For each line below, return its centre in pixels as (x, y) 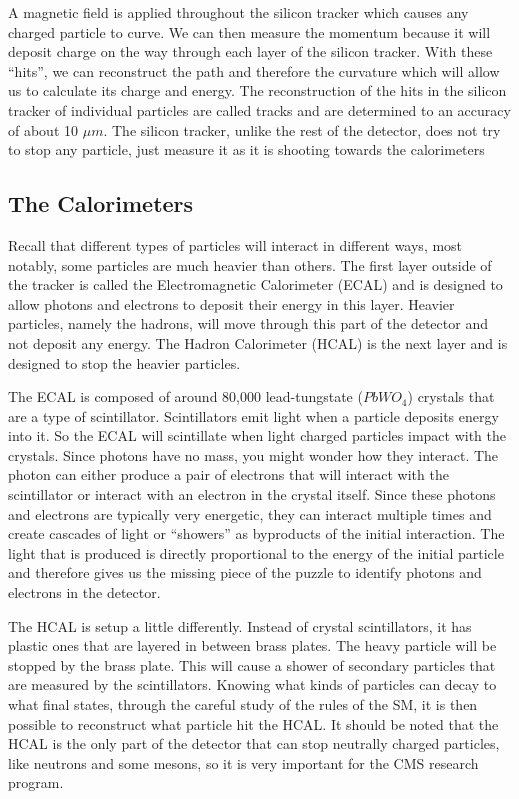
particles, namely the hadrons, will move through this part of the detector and (248, 323)
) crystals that (451, 396)
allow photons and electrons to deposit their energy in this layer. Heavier (231, 303)
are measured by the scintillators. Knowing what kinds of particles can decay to (252, 684)
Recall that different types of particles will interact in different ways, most (235, 244)
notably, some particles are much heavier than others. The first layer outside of (250, 264)
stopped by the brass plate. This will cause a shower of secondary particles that (252, 664)
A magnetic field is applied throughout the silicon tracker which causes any (238, 12)
